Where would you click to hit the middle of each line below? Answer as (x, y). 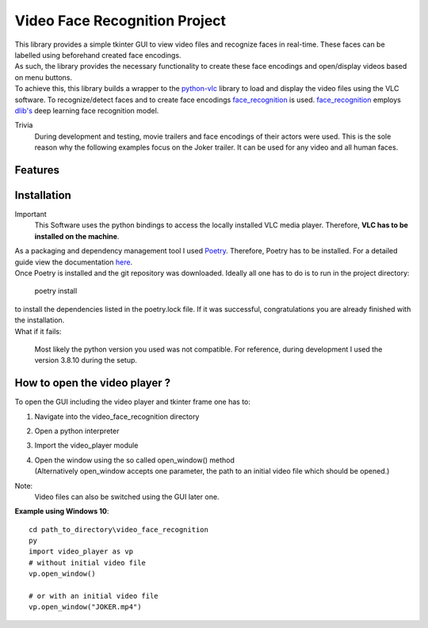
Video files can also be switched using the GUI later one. (127, 497)
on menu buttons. (44, 77)
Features (37, 170)
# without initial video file (88, 563)
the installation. (40, 320)
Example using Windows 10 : (62, 512)
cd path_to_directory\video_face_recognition (119, 529)
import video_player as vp (81, 552)
